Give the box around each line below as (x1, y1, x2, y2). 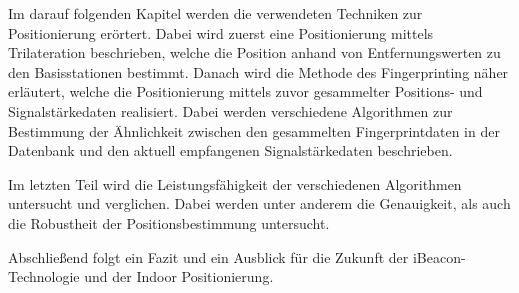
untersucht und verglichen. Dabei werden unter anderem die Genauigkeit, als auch (8, 193, 511, 214)
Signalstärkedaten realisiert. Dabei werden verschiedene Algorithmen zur (8, 100, 453, 121)
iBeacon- (412, 246, 466, 267)
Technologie (8, 266, 80, 287)
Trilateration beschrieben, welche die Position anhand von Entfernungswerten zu (8, 42, 501, 63)
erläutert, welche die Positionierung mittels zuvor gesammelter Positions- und (8, 81, 483, 102)
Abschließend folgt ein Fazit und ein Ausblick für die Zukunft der (8, 246, 409, 267)
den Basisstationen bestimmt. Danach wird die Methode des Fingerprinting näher (8, 61, 509, 82)
